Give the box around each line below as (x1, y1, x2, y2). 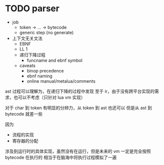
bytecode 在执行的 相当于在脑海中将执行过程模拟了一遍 (5, 154, 117, 160)
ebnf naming (26, 73, 53, 79)
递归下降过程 (19, 52, 46, 58)
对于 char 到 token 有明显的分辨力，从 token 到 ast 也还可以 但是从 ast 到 (5, 105, 152, 111)
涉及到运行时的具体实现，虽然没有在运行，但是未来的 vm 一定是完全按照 (5, 148, 151, 154)
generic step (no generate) (19, 29, 74, 35)
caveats (19, 62, 36, 69)
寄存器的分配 (12, 138, 38, 143)
